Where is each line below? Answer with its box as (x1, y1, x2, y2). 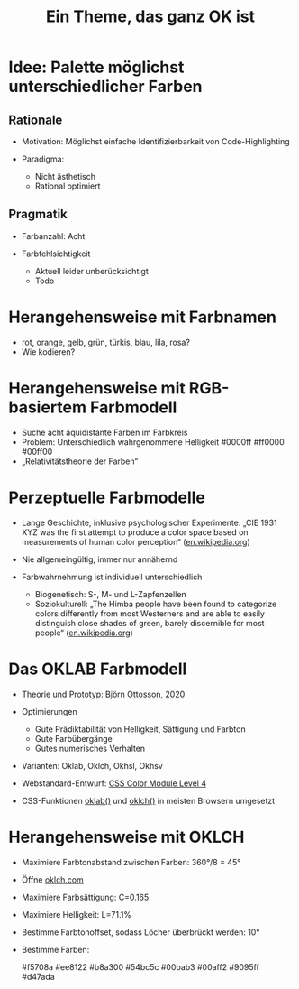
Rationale (8, 112, 63, 127)
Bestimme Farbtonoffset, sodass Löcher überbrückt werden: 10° (21, 927, 260, 938)
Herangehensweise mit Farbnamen (8, 307, 276, 327)
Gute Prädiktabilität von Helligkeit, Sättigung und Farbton (34, 724, 246, 735)
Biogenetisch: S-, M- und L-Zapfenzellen (34, 588, 186, 599)
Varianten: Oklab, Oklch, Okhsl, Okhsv (21, 760, 163, 771)
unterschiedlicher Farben (8, 77, 204, 97)
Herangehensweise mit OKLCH (8, 827, 245, 847)
